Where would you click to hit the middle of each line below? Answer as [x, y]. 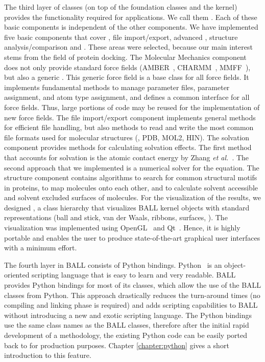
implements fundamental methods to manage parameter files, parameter [117, 87]
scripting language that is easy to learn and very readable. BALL [134, 275]
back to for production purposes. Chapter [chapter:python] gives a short [117, 345]
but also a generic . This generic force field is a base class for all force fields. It [127, 77]
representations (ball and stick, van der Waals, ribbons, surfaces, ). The [116, 217]
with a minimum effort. [41, 248]
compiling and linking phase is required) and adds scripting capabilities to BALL [131, 305]
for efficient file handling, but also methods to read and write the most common [129, 127]
